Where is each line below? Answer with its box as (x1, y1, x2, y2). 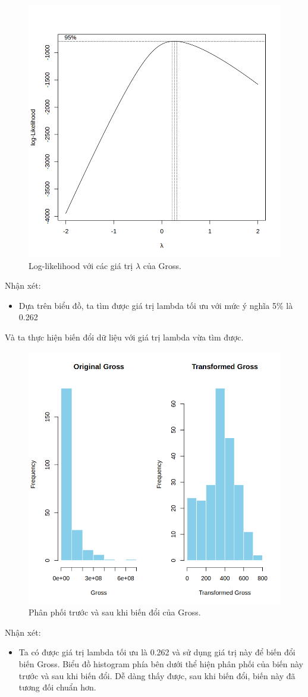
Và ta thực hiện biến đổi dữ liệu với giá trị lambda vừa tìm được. (5, 330, 244, 343)
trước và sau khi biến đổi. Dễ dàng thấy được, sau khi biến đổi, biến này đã (18, 669, 296, 682)
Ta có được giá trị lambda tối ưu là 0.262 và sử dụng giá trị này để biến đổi (18, 646, 296, 658)
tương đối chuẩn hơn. (18, 681, 96, 693)
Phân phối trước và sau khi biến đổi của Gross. (29, 606, 201, 618)
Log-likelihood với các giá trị (29, 259, 133, 271)
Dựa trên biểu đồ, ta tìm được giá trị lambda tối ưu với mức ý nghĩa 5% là (18, 299, 293, 311)
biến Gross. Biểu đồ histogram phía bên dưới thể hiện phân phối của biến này (18, 657, 304, 670)
